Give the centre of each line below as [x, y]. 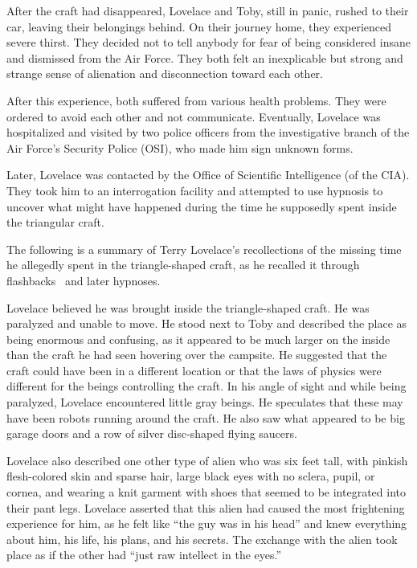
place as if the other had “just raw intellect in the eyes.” [144, 555]
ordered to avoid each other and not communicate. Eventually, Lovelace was [194, 116]
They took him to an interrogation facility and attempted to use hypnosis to [195, 190]
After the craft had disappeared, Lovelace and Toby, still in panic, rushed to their [208, 10]
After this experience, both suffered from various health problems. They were [196, 100]
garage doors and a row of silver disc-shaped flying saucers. [152, 433]
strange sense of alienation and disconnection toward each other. [165, 74]
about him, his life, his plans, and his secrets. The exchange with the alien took [202, 539]
